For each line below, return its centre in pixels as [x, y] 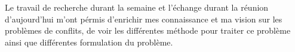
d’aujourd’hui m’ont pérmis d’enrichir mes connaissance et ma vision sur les [144, 19]
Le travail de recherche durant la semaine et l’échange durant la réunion [137, 7]
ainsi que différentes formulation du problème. [89, 42]
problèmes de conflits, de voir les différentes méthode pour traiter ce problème [148, 30]
